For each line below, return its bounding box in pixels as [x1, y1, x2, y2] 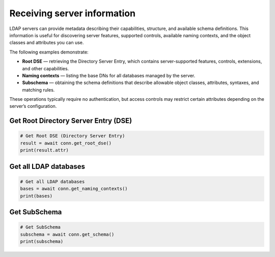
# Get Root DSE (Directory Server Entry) [20, 133, 125, 139]
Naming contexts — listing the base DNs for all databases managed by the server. [22, 72, 196, 78]
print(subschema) [20, 238, 64, 244]
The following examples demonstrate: [9, 49, 89, 55]
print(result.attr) [20, 148, 69, 153]
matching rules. [22, 87, 55, 93]
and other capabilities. [22, 65, 69, 71]
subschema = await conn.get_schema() [20, 232, 115, 237]
